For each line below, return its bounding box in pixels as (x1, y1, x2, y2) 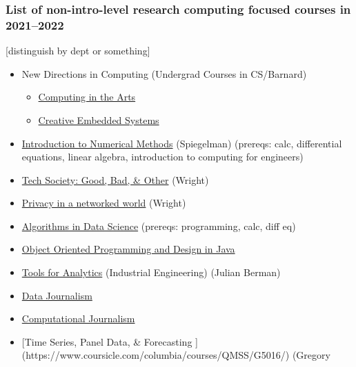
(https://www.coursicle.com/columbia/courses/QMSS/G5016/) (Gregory (21, 348, 330, 362)
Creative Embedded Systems (38, 112, 159, 127)
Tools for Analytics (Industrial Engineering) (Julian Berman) (21, 265, 281, 280)
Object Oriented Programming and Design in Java (21, 242, 235, 256)
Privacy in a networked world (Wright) (21, 196, 186, 210)
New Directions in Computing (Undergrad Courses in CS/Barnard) (21, 66, 307, 81)
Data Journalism (21, 288, 92, 302)
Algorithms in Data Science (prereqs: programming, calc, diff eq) (21, 218, 296, 233)
